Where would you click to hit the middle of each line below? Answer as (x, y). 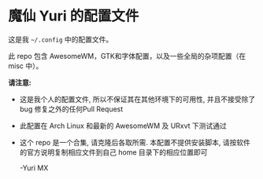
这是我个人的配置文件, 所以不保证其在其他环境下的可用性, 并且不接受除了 (137, 99)
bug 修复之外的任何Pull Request (71, 109)
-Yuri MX (34, 168)
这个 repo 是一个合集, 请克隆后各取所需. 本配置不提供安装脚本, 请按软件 (135, 142)
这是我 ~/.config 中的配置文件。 (61, 39)
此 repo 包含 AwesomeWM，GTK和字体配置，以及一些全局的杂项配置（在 (127, 56)
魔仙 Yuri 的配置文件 (74, 16)
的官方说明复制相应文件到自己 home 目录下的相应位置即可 (113, 152)
